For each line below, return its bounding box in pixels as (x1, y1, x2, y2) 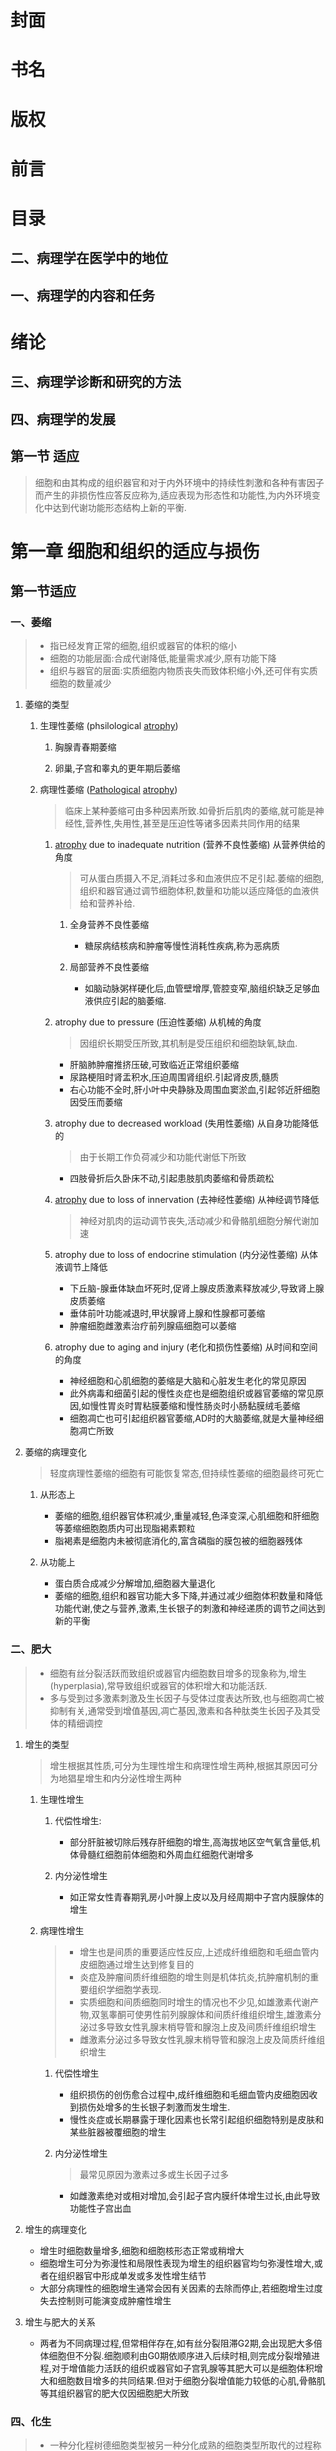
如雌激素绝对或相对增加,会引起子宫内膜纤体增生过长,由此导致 (69, 2189, 321, 2201)
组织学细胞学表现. (88, 1983, 162, 1995)
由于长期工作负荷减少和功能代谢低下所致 (79, 1151, 247, 1163)
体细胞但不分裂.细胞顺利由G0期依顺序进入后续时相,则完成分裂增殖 (39, 2349, 312, 2361)
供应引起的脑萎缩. (93, 995, 167, 1007)
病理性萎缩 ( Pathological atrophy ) (39, 784, 178, 796)
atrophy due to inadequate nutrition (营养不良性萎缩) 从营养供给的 (54, 839, 326, 851)
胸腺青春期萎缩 (54, 741, 117, 753)
